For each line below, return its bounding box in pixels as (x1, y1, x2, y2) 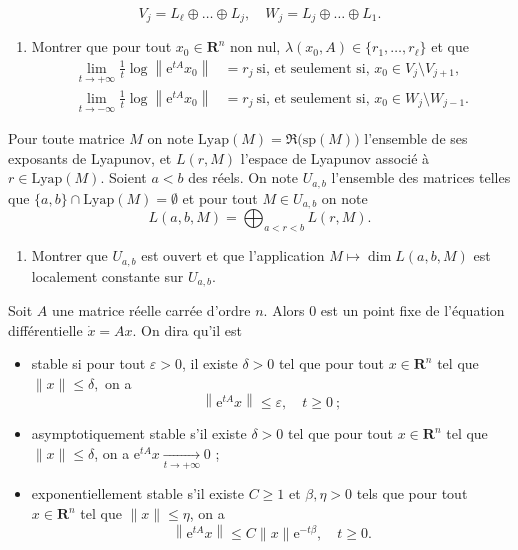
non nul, (230, 36, 281, 57)
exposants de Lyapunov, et (8, 147, 172, 168)
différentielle (8, 319, 83, 340)
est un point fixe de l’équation (320, 299, 505, 320)
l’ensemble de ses (364, 128, 468, 149)
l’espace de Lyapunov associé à (240, 147, 430, 168)
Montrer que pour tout (31, 36, 172, 57)
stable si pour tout (31, 353, 146, 374)
